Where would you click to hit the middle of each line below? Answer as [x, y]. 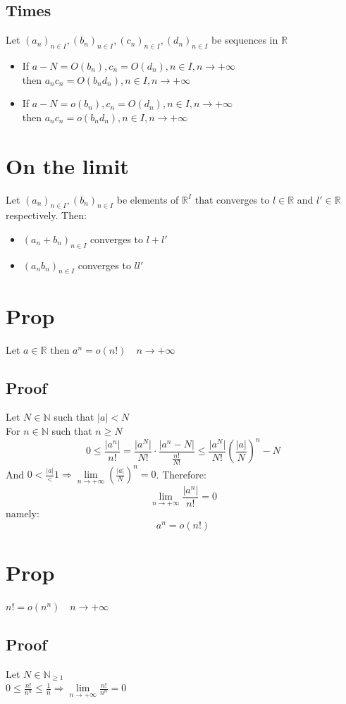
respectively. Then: [46, 215]
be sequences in [245, 40]
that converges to [232, 199]
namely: [23, 513]
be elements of [148, 199]
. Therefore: [181, 474]
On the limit [67, 165]
